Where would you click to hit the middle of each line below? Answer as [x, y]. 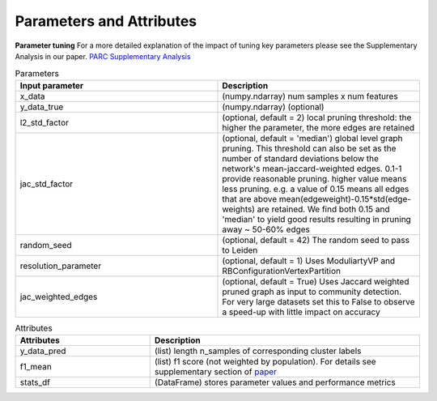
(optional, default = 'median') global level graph [312, 138]
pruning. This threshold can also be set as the [309, 148]
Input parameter [52, 85]
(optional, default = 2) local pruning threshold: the [317, 117]
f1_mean [36, 367]
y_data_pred [43, 351]
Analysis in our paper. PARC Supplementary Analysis [103, 56]
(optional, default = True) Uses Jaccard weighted [316, 281]
